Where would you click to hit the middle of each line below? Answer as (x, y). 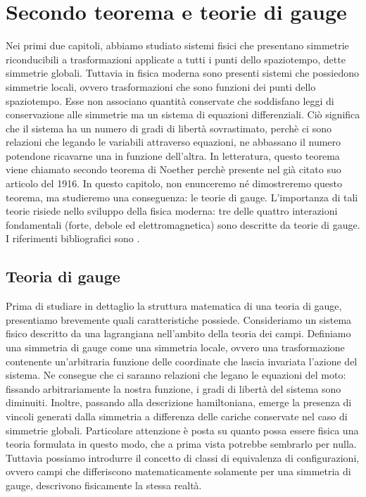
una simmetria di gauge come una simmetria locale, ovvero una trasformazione (175, 347)
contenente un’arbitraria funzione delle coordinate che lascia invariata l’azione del (182, 361)
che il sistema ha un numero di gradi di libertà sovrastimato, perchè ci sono (169, 128)
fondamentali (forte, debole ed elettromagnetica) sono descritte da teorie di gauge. (183, 224)
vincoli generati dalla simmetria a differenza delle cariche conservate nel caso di (177, 416)
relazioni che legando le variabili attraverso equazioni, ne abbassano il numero (173, 142)
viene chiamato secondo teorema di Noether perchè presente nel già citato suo (173, 169)
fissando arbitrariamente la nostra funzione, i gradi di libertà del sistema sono (173, 388)
